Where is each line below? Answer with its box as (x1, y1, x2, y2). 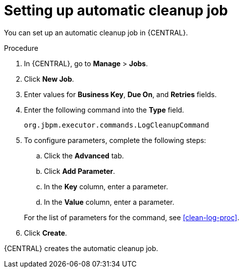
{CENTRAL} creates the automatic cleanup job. (4, 244, 158, 253)
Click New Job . (24, 74, 74, 83)
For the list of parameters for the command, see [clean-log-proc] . (24, 213, 240, 222)
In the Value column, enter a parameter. (44, 197, 175, 206)
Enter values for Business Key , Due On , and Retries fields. (24, 90, 217, 99)
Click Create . (24, 228, 67, 237)
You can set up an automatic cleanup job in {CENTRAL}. (4, 28, 188, 37)
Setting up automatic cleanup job (4, 2, 228, 19)
